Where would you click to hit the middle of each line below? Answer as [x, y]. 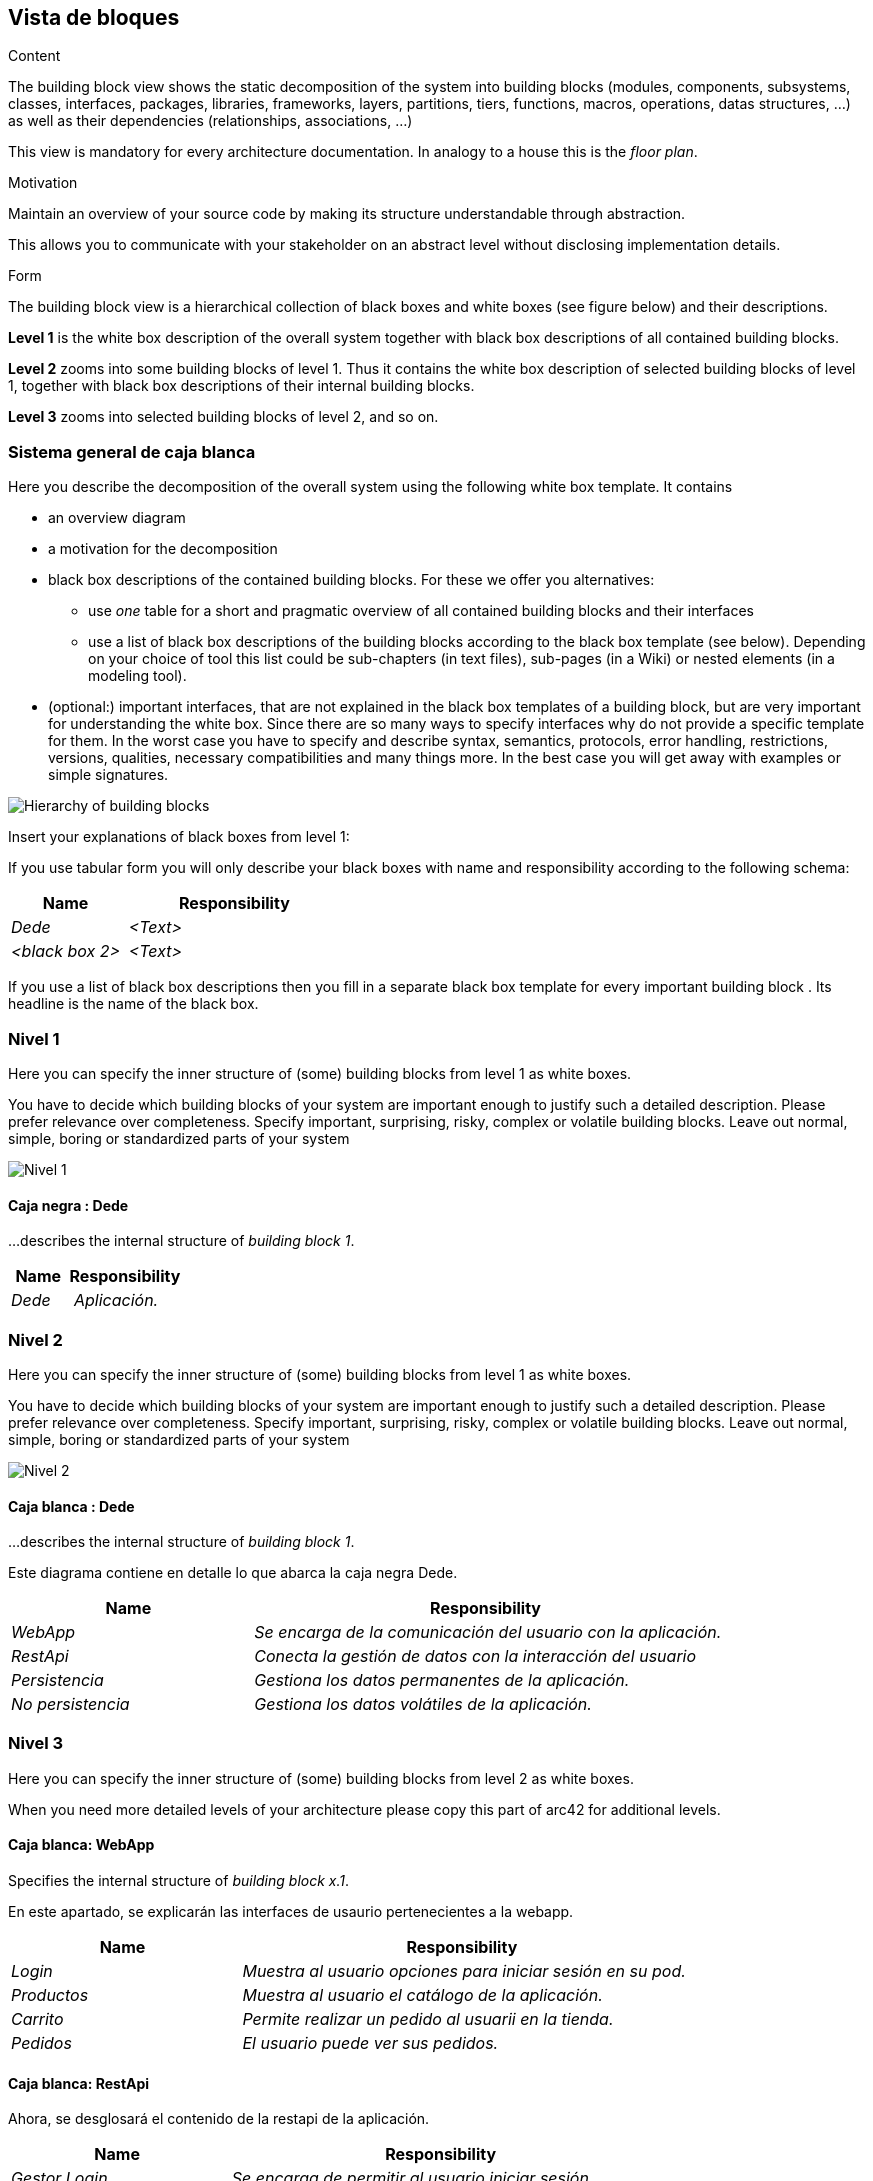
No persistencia [70, 1704]
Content [34, 56]
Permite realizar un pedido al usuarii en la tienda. [428, 2019]
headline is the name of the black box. [133, 1004]
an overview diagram [117, 518]
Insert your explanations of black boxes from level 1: [179, 837]
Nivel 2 [35, 1339]
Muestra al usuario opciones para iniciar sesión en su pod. [464, 1971]
